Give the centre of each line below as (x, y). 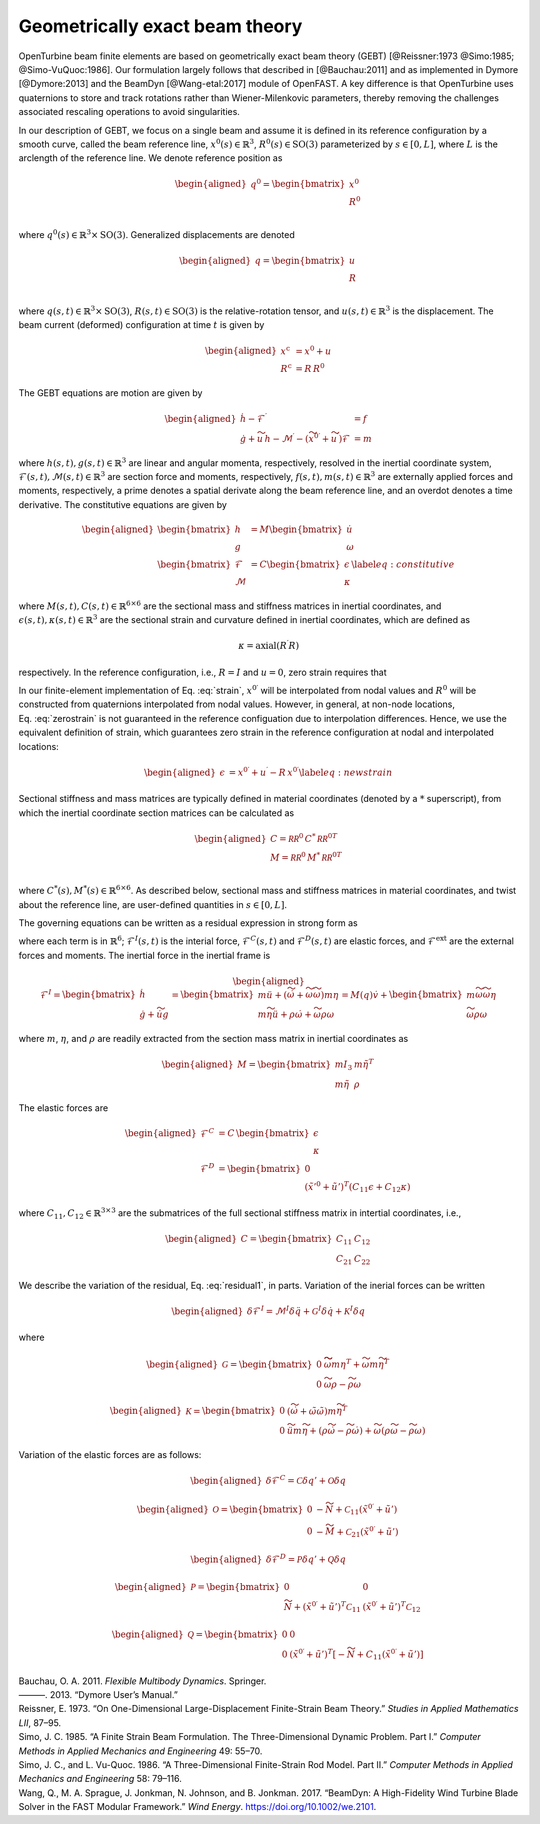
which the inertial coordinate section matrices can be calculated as (156, 812)
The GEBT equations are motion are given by (110, 392)
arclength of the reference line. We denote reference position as (150, 158)
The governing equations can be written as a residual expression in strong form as (188, 923)
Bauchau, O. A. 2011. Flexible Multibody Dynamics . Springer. (142, 1681)
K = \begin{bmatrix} (231, 1411)
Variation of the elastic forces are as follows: (110, 1454)
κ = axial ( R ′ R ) (269, 645)
